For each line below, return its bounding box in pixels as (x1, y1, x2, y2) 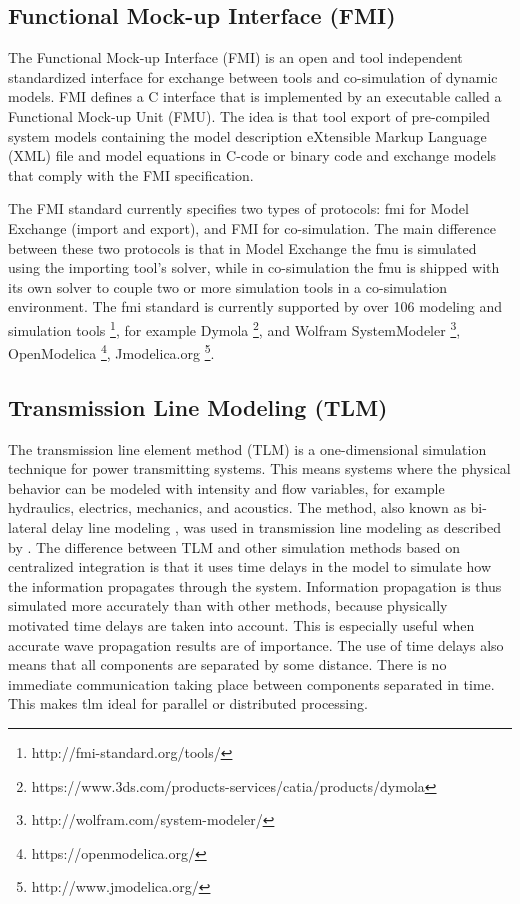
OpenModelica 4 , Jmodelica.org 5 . (8, 340, 215, 363)
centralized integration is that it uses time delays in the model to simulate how (8, 556, 492, 577)
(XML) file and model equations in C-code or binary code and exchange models (8, 145, 497, 166)
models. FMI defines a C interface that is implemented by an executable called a (8, 86, 502, 107)
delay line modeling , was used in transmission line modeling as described (51, 517, 501, 537)
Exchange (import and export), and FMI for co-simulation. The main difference (8, 217, 496, 238)
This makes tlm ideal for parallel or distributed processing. (8, 693, 368, 714)
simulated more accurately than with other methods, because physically (8, 595, 448, 616)
